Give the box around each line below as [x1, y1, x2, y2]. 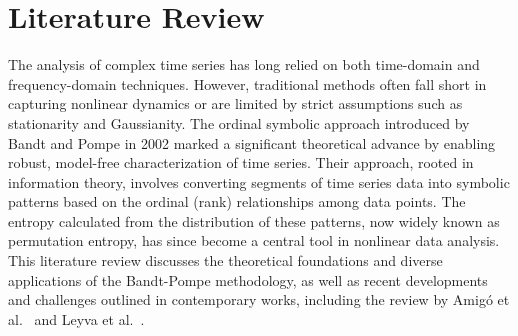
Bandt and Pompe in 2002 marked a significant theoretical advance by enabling [8, 132, 496, 153]
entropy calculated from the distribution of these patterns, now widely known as [8, 210, 500, 231]
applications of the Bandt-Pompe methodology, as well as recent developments [8, 269, 488, 290]
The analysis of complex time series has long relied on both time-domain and [8, 54, 480, 75]
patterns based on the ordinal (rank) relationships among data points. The [8, 191, 466, 212]
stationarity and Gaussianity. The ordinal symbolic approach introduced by [8, 112, 470, 133]
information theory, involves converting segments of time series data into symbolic [8, 171, 510, 192]
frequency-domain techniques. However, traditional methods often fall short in [8, 73, 487, 94]
